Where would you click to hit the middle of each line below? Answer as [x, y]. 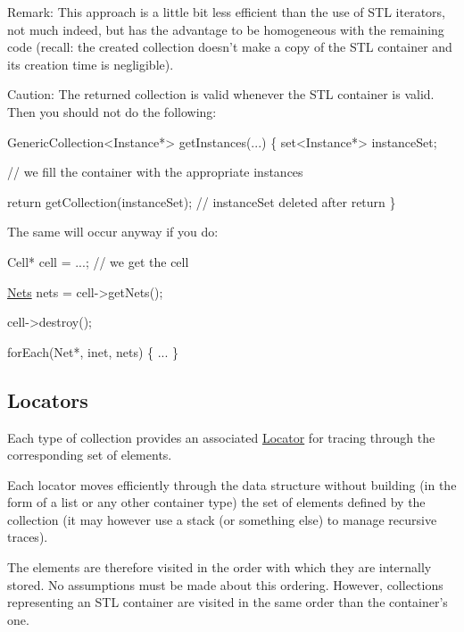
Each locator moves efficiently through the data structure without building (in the [232, 484]
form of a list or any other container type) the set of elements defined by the [216, 502]
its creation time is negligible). [91, 64]
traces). [28, 537]
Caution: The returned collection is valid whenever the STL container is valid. [221, 94]
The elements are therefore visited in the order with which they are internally [220, 567]
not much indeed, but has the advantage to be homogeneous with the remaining [226, 29]
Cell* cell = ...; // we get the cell [98, 261]
